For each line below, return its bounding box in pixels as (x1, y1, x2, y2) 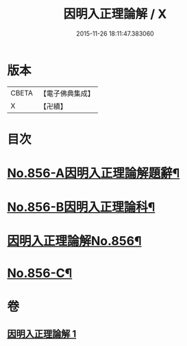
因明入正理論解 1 (7, 328, 77, 340)
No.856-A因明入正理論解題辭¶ (7, 165, 180, 181)
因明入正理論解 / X (63, 6, 167, 22)
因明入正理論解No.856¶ (7, 233, 142, 249)
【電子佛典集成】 (39, 89, 95, 98)
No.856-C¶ (7, 265, 73, 281)
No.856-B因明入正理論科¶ (7, 200, 155, 215)
